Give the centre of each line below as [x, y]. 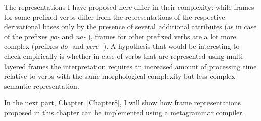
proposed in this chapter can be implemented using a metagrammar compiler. [124, 112]
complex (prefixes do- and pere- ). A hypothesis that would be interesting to [122, 46]
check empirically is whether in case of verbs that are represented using [114, 56]
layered [15, 66]
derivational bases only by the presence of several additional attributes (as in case [130, 26]
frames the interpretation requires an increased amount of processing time [142, 66]
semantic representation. [42, 85]
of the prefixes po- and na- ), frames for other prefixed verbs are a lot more [120, 36]
